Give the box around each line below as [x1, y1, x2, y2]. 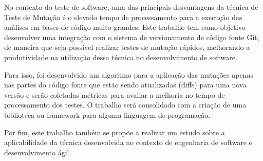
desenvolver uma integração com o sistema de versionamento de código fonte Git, [4, 31, 259, 42]
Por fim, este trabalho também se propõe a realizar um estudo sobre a [4, 127, 225, 137]
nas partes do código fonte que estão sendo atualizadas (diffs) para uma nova [4, 79, 247, 90]
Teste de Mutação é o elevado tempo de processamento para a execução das [4, 11, 242, 22]
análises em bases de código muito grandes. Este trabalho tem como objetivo [4, 22, 246, 32]
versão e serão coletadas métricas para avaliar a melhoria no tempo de [4, 89, 225, 100]
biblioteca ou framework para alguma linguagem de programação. [4, 109, 211, 120]
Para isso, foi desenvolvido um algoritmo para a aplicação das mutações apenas [4, 69, 253, 80]
